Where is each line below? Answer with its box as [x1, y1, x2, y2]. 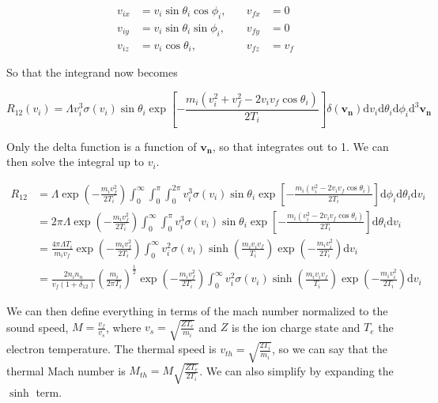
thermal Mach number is [6, 362, 126, 379]
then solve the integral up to [6, 153, 144, 170]
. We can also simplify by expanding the [199, 362, 394, 379]
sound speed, [6, 318, 69, 335]
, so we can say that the [272, 341, 387, 357]
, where [106, 318, 142, 335]
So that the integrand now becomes [6, 64, 178, 81]
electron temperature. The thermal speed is [6, 341, 217, 357]
